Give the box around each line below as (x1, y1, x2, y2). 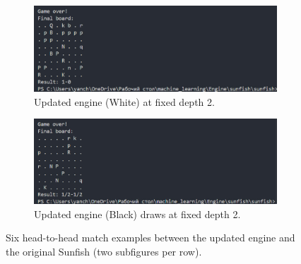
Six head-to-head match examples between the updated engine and (6, 230, 295, 245)
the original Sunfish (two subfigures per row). (6, 244, 202, 258)
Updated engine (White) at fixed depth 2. (34, 94, 215, 109)
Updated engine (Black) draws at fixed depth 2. (34, 206, 241, 221)
